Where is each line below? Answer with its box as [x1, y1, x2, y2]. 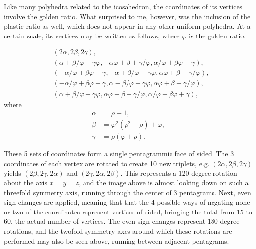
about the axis [4, 178, 47, 187]
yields [4, 168, 21, 178]
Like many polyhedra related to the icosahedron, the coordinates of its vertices [4, 1, 243, 11]
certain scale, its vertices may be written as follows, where [4, 30, 180, 40]
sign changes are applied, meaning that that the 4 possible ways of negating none [4, 197, 250, 207]
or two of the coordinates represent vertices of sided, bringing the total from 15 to [4, 206, 252, 216]
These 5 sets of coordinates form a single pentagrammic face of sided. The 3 [4, 148, 234, 159]
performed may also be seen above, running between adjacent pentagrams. [4, 235, 229, 246]
